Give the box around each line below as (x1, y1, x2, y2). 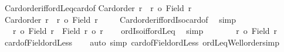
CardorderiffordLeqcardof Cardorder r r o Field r (4, 2, 192, 13)
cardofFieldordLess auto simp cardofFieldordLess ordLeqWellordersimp (4, 36, 280, 48)
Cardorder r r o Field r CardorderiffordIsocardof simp (4, 13, 236, 25)
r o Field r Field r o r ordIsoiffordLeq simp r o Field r (12, 25, 278, 37)
